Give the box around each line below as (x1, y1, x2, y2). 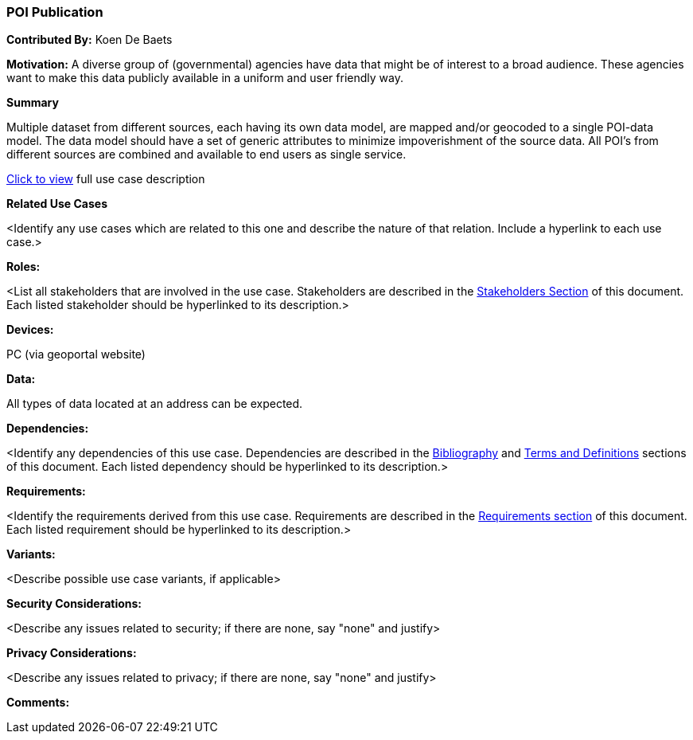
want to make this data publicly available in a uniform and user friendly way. (6, 71, 403, 85)
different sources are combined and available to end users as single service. (6, 147, 407, 162)
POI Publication (6, 4, 103, 20)
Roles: (6, 260, 41, 274)
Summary (6, 96, 59, 110)
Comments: (6, 695, 70, 710)
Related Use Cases (6, 197, 108, 211)
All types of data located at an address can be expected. (6, 397, 303, 411)
